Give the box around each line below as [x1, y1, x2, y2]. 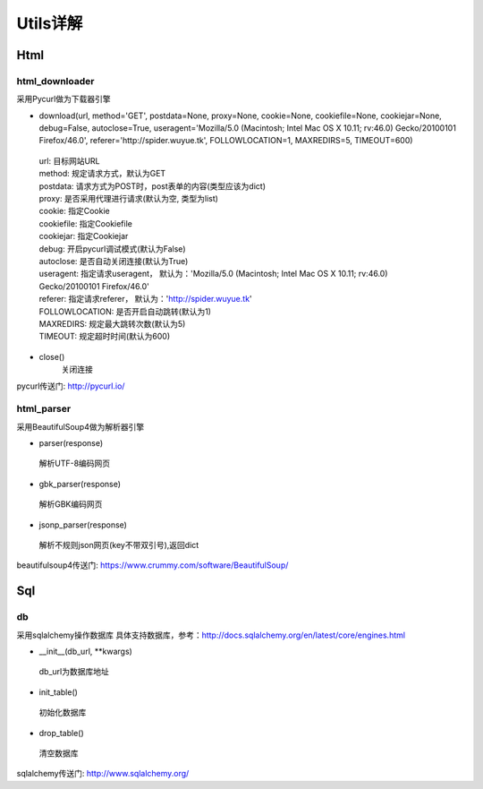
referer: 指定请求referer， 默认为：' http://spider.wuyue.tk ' [38, 294, 252, 304]
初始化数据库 [38, 708, 87, 718]
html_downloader [16, 74, 95, 87]
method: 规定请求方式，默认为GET [38, 168, 166, 179]
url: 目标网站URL [38, 155, 100, 166]
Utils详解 [16, 13, 83, 33]
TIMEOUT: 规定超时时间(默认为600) [38, 331, 170, 342]
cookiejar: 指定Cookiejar [38, 231, 129, 242]
